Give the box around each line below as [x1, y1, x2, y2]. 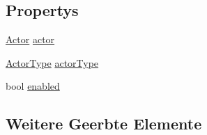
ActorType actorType [6, 55, 99, 70]
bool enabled [6, 79, 60, 93]
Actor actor [6, 32, 55, 47]
